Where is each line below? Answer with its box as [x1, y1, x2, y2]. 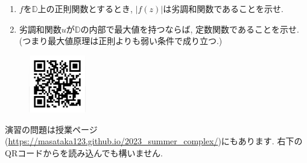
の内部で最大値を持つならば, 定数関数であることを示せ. [80, 22, 299, 35]
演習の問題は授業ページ [5, 123, 98, 135]
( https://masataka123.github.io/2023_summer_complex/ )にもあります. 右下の [5, 135, 303, 147]
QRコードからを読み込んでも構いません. [5, 147, 163, 159]
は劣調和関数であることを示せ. [163, 2, 283, 14]
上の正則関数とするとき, [37, 2, 133, 14]
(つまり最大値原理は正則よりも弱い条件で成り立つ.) [19, 34, 223, 47]
